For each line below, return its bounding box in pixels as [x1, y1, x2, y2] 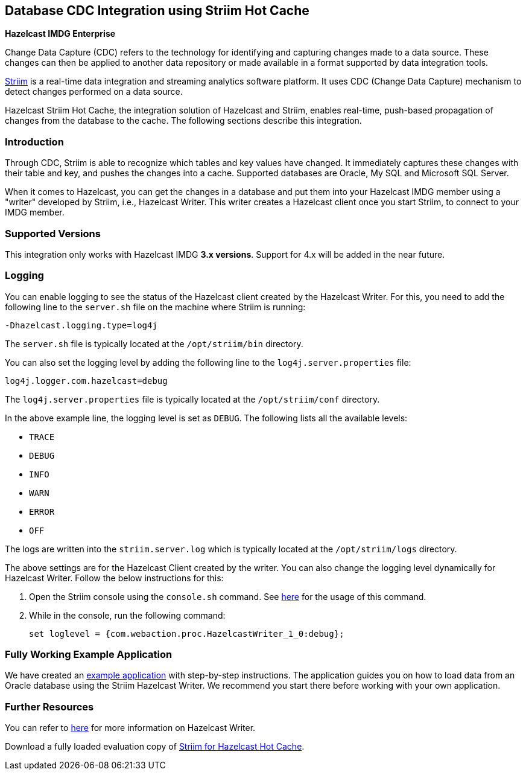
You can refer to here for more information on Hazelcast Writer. [5, 722, 256, 733]
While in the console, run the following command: [29, 610, 226, 620]
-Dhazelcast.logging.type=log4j [5, 320, 157, 330]
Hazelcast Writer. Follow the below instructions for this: [5, 572, 224, 583]
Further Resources [5, 700, 94, 713]
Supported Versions [5, 227, 101, 240]
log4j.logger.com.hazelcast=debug [5, 375, 168, 386]
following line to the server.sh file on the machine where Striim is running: [5, 301, 306, 312]
